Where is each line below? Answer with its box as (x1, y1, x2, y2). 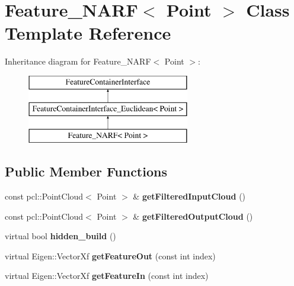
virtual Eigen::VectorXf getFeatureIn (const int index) (5, 269, 209, 282)
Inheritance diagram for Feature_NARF (5, 55, 151, 68)
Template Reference (5, 21, 171, 45)
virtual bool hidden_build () (5, 230, 116, 242)
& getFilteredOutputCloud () (133, 210, 253, 222)
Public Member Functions (5, 162, 167, 181)
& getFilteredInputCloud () (133, 190, 246, 203)
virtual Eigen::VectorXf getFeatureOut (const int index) (5, 249, 216, 262)
